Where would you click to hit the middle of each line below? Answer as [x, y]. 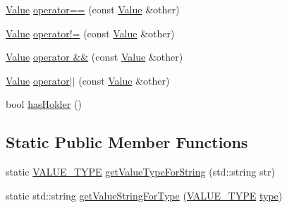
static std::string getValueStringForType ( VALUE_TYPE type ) [144, 195]
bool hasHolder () [44, 104]
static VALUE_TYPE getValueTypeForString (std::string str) [140, 172]
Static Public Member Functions [127, 142]
